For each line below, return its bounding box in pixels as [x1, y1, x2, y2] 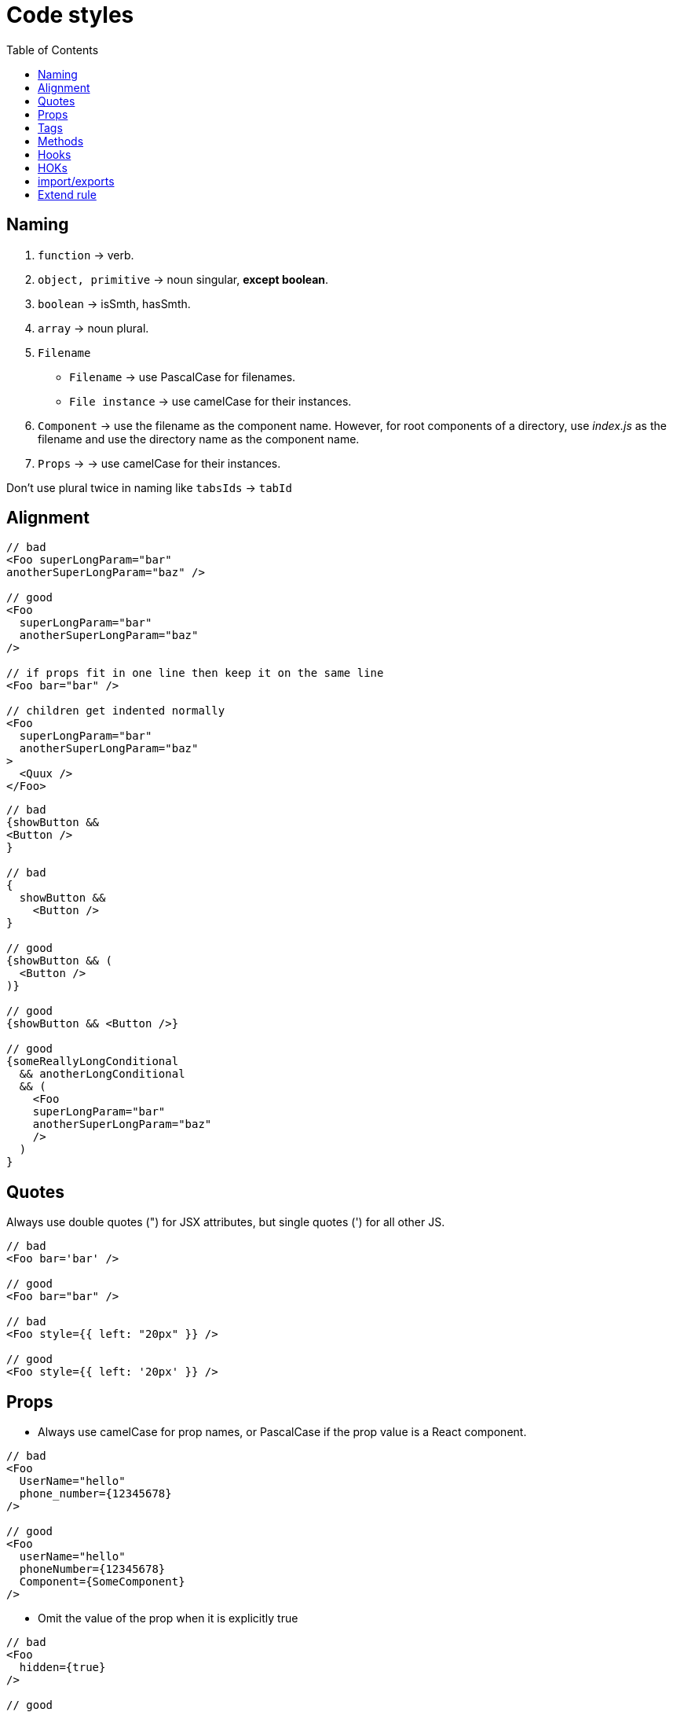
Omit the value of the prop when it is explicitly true [38, 1611, 298, 1626]
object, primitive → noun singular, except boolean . [38, 272, 329, 286]
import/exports [38, 174, 115, 188]
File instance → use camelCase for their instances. [69, 394, 352, 408]
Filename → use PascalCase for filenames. [69, 369, 296, 384]
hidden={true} [19, 1661, 106, 1674]
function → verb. [38, 248, 134, 262]
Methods [38, 134, 84, 148]
